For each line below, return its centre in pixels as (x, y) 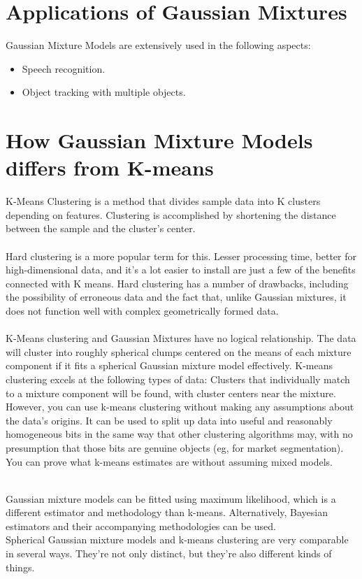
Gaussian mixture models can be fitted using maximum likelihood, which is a (171, 498)
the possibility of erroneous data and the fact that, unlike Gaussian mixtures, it (176, 297)
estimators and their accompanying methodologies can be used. (141, 526)
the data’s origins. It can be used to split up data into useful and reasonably (169, 420)
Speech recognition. (64, 68)
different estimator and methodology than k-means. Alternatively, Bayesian (167, 512)
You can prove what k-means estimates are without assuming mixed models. (169, 461)
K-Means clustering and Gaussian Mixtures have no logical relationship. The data (181, 338)
